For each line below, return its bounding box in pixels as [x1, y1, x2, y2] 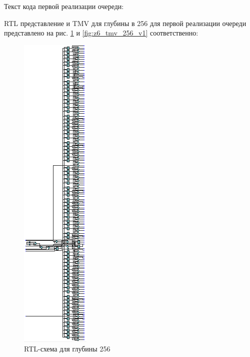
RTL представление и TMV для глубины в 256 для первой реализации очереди [4, 18, 246, 28]
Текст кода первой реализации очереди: [4, 1, 124, 11]
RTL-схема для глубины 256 [24, 343, 110, 354]
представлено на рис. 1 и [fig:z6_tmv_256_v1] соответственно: [4, 28, 198, 38]
